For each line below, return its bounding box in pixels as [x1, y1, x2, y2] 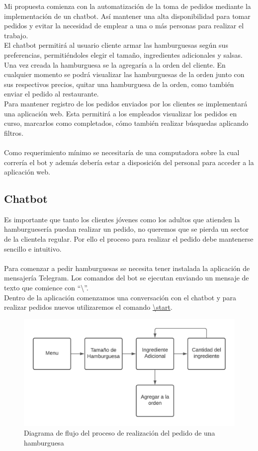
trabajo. [4, 30, 28, 40]
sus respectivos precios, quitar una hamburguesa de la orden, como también [4, 79, 234, 89]
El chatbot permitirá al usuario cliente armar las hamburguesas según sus [4, 40, 228, 50]
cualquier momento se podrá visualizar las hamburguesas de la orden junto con [4, 69, 245, 80]
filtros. [4, 127, 24, 138]
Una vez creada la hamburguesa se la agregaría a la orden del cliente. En [4, 59, 226, 70]
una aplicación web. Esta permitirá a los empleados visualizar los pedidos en [4, 108, 237, 118]
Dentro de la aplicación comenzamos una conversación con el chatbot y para [4, 292, 237, 302]
